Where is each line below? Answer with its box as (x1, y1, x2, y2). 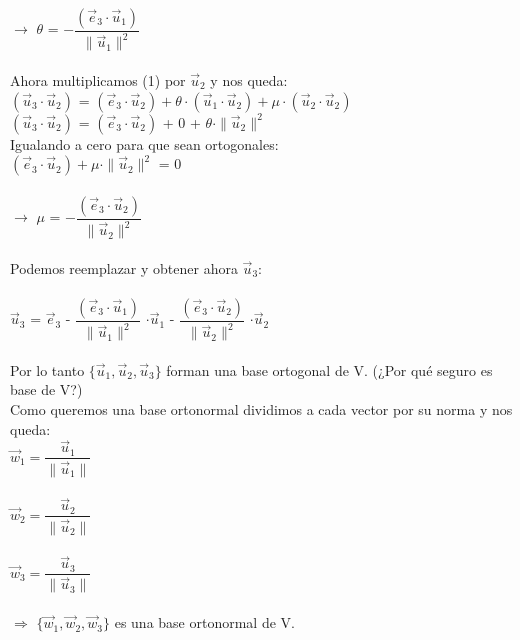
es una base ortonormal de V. (114, 612, 295, 633)
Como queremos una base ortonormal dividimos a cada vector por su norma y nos (10, 399, 513, 420)
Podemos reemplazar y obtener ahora (10, 257, 238, 278)
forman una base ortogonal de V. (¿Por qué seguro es (166, 359, 493, 380)
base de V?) (10, 379, 83, 400)
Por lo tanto (10, 359, 85, 380)
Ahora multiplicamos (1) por (10, 69, 186, 90)
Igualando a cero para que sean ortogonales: (10, 133, 279, 154)
